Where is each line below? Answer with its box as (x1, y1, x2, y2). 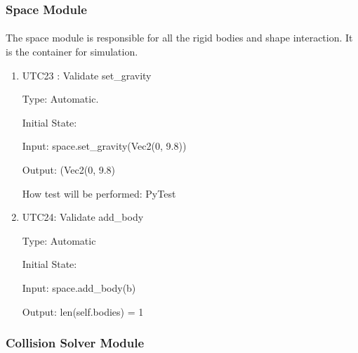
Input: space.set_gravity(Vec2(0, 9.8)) (22, 139, 187, 153)
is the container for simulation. (6, 44, 138, 59)
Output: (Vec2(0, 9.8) (22, 162, 116, 176)
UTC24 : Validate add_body (22, 210, 144, 224)
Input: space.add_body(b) (22, 280, 136, 295)
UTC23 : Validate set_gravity (22, 68, 152, 82)
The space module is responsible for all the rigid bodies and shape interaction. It (6, 30, 353, 45)
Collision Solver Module (6, 334, 145, 352)
